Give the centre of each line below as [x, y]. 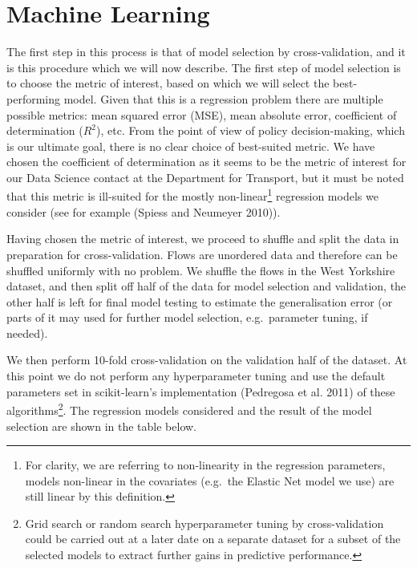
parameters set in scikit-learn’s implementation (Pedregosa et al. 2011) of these [201, 391]
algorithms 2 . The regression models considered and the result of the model [189, 409]
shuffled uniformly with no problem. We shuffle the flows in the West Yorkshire [201, 270]
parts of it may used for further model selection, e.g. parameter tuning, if [187, 317]
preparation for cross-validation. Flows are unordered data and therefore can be [202, 254]
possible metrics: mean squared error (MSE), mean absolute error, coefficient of [202, 114]
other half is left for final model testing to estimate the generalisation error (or [200, 301]
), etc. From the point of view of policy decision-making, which [251, 130]
